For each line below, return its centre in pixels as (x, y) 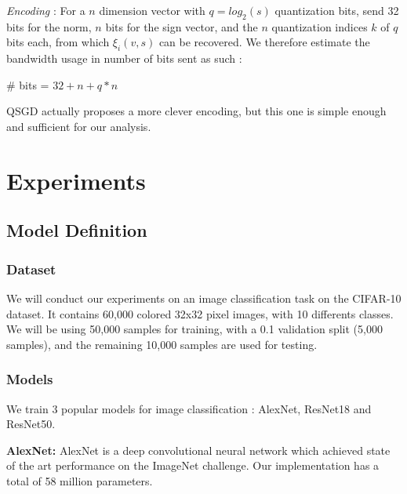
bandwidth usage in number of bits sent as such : (124, 58)
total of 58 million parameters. (80, 480)
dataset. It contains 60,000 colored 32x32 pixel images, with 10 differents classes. (200, 313)
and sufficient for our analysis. (79, 126)
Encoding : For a (46, 10)
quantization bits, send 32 (337, 10)
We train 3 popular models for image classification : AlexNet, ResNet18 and (189, 408)
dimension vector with (152, 10)
